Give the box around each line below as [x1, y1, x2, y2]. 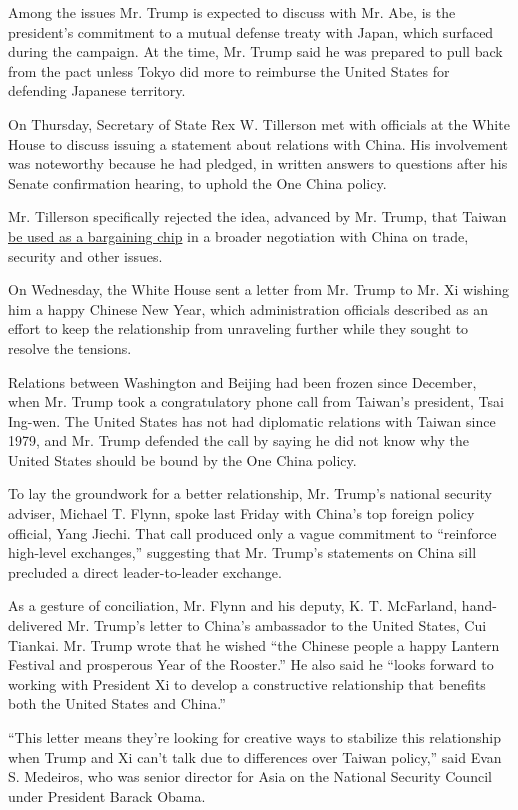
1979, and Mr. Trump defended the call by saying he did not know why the [8, 430, 470, 451]
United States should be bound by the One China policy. [8, 449, 357, 470]
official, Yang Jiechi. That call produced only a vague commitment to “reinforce [8, 522, 497, 543]
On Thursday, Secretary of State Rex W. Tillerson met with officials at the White [8, 113, 510, 134]
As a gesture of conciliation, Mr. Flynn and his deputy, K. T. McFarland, [8, 595, 458, 616]
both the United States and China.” [8, 693, 226, 714]
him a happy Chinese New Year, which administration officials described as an [8, 298, 488, 319]
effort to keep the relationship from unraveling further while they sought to [8, 318, 469, 339]
